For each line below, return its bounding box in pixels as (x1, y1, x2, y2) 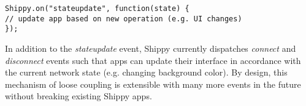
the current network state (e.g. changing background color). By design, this (5, 66, 288, 79)
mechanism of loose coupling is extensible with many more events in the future (5, 77, 301, 90)
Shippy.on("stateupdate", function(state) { (5, 4, 189, 13)
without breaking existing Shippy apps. (5, 90, 152, 102)
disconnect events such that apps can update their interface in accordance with (5, 54, 301, 66)
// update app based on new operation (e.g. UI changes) (5, 14, 242, 23)
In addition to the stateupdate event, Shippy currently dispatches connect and (5, 41, 296, 54)
